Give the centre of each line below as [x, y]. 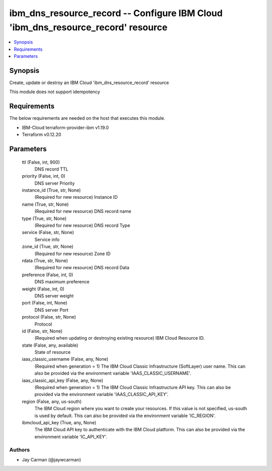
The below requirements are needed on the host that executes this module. [87, 118]
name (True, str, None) [45, 204]
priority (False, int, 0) [44, 176]
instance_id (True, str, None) [51, 190]
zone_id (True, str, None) [48, 247]
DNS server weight [54, 296]
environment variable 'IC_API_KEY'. [71, 437]
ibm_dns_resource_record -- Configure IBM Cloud [116, 13]
